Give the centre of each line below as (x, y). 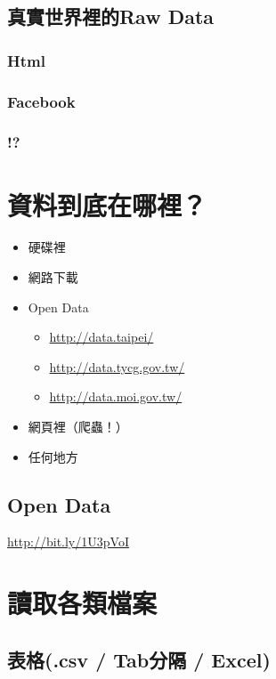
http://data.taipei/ (101, 337)
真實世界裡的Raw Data (111, 16)
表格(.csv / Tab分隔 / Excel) (139, 659)
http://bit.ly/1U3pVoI (68, 542)
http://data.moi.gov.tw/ (116, 396)
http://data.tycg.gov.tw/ (117, 366)
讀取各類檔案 (82, 603)
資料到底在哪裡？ (107, 204)
